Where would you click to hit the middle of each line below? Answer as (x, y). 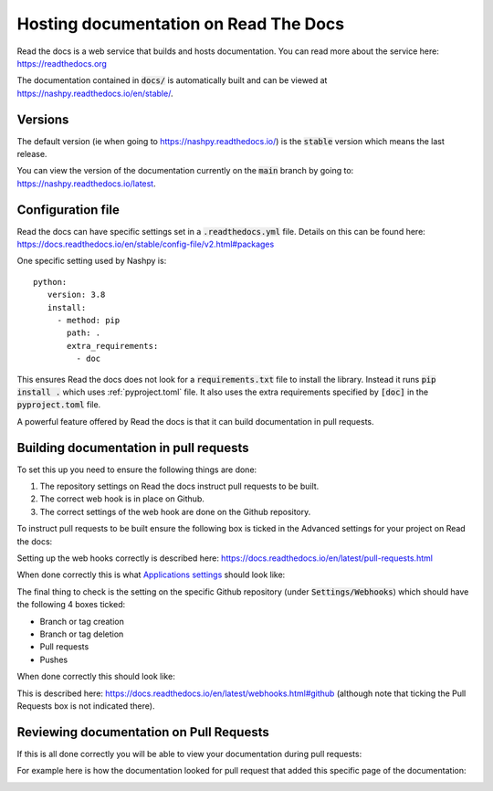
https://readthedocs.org (62, 63)
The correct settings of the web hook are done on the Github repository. (175, 512)
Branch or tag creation (82, 621)
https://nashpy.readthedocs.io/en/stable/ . (95, 93)
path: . (84, 333)
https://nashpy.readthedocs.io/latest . (86, 184)
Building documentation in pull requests (133, 448)
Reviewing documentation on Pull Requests (143, 732)
